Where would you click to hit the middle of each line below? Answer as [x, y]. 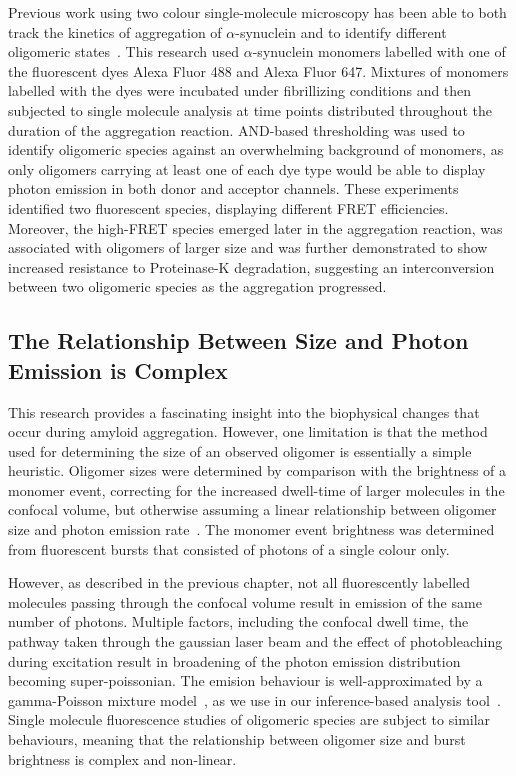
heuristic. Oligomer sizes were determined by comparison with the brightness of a [257, 470]
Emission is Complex [118, 369]
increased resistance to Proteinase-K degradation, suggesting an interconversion [251, 266]
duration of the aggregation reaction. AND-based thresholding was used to [236, 129]
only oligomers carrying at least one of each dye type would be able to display [247, 168]
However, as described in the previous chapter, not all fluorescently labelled [239, 582]
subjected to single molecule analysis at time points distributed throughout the [250, 109]
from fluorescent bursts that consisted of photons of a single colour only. [229, 548]
